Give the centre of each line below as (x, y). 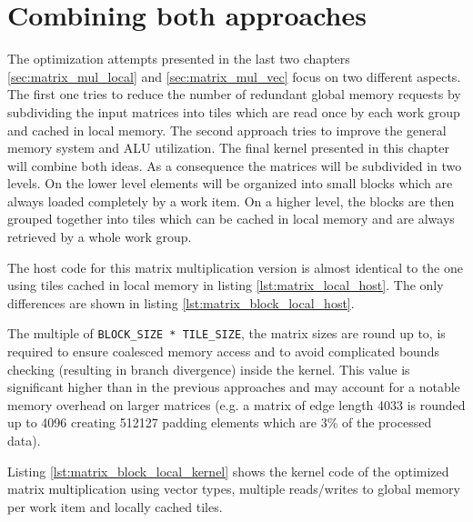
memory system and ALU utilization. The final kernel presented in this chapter (228, 148)
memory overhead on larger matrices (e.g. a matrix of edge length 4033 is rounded (236, 404)
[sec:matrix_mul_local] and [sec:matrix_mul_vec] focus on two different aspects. (234, 76)
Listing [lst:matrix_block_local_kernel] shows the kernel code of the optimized (228, 471)
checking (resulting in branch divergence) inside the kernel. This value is (209, 369)
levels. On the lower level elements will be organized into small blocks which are (230, 183)
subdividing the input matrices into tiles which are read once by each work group (234, 111)
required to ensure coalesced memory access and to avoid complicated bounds (223, 351)
